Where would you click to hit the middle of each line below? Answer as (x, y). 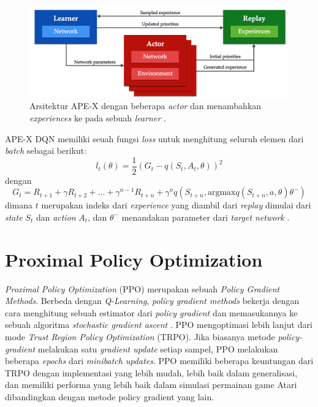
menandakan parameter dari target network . (206, 217)
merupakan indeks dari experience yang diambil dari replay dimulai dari (176, 205)
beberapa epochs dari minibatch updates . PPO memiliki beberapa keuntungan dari (159, 361)
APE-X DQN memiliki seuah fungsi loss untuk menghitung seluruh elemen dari (154, 138)
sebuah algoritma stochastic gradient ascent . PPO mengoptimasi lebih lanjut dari (159, 325)
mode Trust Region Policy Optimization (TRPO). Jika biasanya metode (140, 337)
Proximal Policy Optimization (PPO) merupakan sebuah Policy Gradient (142, 288)
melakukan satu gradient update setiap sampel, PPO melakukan (158, 348)
